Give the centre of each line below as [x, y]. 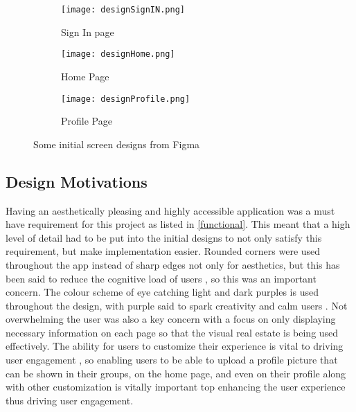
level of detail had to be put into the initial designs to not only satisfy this [164, 237]
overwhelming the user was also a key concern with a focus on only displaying [171, 319]
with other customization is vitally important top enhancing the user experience [176, 387]
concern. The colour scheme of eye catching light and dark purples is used [162, 292]
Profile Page [87, 121]
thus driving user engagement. [70, 400]
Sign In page [88, 32]
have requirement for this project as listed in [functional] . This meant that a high [178, 224]
